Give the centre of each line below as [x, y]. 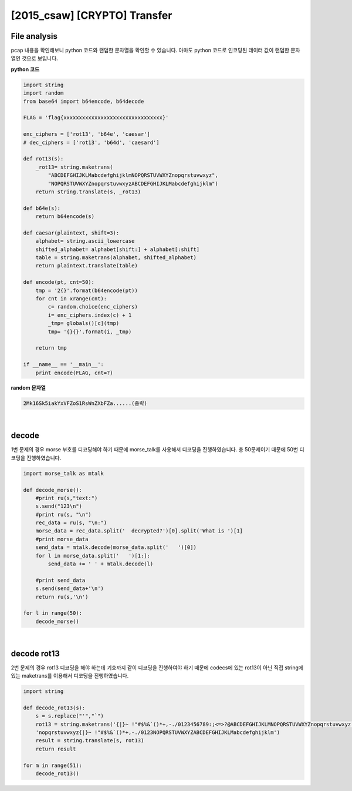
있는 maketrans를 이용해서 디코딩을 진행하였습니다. [70, 676]
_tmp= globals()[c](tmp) [84, 324]
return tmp [51, 348]
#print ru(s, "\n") [64, 515]
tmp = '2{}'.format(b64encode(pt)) [87, 290]
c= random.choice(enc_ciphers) [93, 307]
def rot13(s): [43, 159]
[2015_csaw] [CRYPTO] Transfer [92, 15]
